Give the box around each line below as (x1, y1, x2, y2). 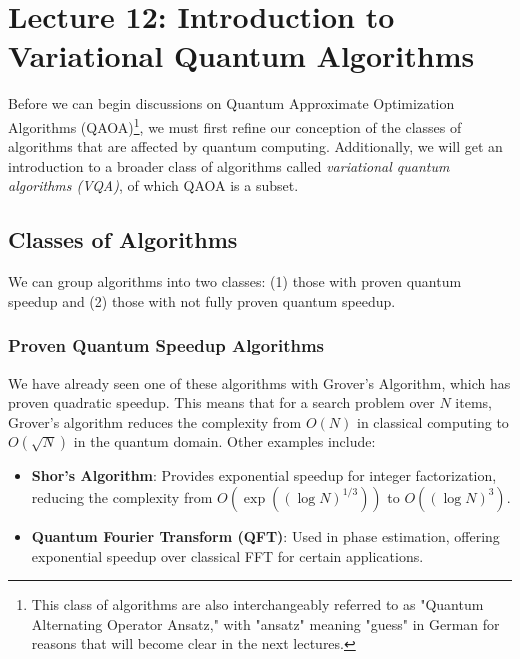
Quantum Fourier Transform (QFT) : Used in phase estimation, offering (31, 525, 500, 546)
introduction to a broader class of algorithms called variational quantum (8, 155, 450, 176)
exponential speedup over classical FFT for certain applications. (31, 545, 424, 566)
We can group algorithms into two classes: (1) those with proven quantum (8, 271, 462, 292)
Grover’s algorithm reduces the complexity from (8, 411, 302, 432)
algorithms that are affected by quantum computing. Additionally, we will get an (8, 136, 503, 157)
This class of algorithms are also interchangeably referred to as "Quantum (31, 594, 484, 615)
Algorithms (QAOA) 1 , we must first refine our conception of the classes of (8, 113, 462, 137)
